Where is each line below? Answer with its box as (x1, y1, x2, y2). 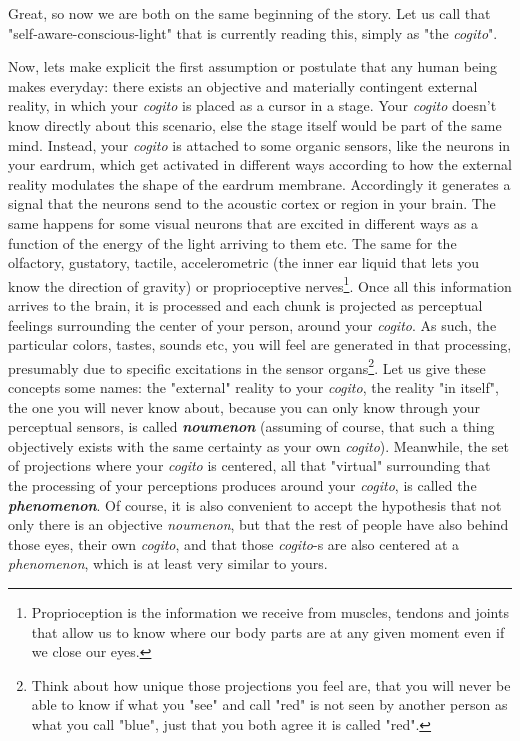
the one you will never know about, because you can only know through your (8, 396, 480, 417)
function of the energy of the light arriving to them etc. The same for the (8, 232, 457, 253)
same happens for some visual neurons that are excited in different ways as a (8, 212, 479, 233)
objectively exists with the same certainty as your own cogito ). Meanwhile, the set (8, 435, 510, 456)
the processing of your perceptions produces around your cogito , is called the (8, 474, 477, 495)
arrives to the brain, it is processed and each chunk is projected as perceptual (8, 294, 483, 315)
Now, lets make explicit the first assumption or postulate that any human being (8, 56, 497, 77)
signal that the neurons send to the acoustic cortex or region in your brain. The (8, 193, 496, 214)
